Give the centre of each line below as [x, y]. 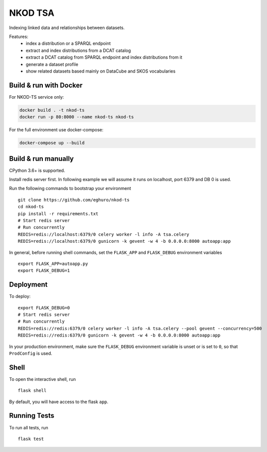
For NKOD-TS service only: [36, 97]
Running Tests [32, 416]
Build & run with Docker [46, 85]
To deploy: [20, 297]
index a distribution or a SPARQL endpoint [68, 43]
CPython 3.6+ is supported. [37, 170]
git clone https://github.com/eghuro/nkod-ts [74, 200]
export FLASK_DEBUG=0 [44, 308]
